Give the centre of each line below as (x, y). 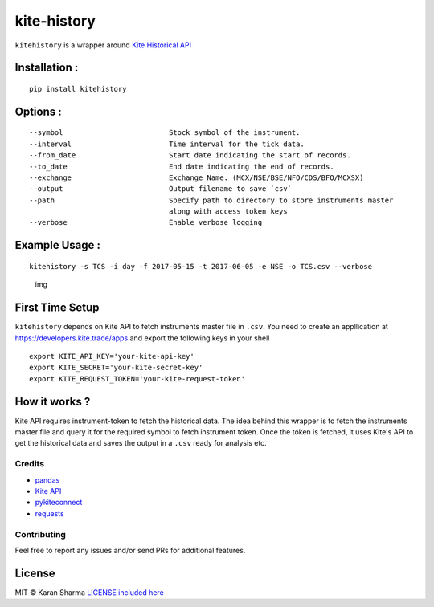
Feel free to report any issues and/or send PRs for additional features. (130, 550)
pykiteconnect (59, 503)
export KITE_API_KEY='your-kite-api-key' (112, 356)
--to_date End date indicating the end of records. (182, 166)
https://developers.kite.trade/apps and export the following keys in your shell (142, 338)
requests (49, 513)
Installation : (47, 68)
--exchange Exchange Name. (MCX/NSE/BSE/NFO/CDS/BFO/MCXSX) (197, 177)
